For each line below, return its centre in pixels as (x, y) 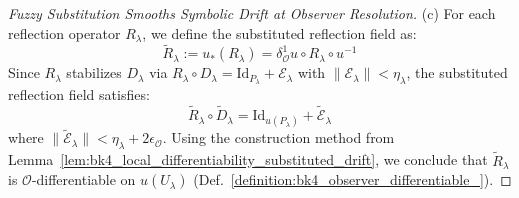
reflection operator (64, 32)
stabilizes (94, 72)
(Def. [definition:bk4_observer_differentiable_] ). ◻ (352, 179)
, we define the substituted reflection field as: (279, 32)
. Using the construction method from (278, 137)
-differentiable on (83, 179)
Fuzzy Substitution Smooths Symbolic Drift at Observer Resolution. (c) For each (252, 13)
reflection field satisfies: (79, 94)
